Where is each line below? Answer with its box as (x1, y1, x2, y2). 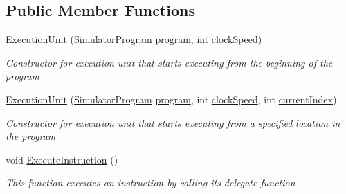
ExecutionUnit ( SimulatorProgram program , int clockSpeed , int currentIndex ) (6, 91, 337, 106)
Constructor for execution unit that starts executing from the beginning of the (6, 55, 333, 69)
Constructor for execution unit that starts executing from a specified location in (6, 115, 340, 130)
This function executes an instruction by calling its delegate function (6, 175, 295, 190)
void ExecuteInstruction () (6, 152, 118, 166)
